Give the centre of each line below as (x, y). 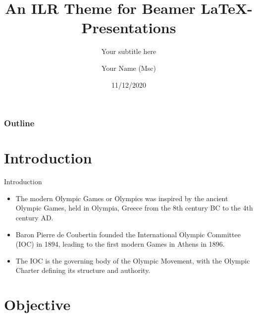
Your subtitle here (129, 51)
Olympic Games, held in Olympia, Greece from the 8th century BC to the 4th (134, 208)
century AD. (34, 217)
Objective (37, 304)
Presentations (129, 27)
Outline (19, 123)
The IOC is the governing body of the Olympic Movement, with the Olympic (133, 260)
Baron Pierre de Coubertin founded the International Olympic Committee (128, 234)
